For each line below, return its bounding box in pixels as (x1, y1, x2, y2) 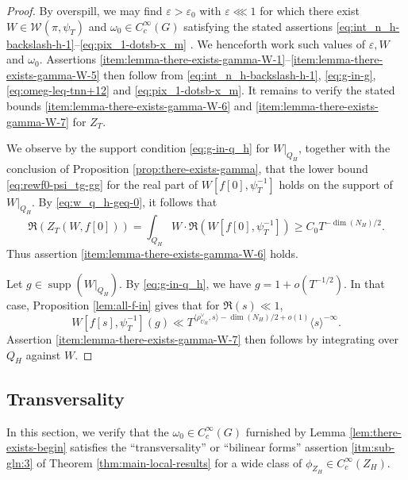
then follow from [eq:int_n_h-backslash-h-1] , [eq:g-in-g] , (103, 66, 376, 83)
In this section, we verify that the (6, 423, 169, 440)
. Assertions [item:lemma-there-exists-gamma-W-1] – (39, 51, 291, 67)
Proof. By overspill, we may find (6, 2, 163, 18)
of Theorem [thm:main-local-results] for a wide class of (37, 454, 302, 470)
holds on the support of (279, 175, 393, 192)
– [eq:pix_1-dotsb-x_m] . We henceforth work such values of (74, 35, 365, 52)
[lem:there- (349, 423, 402, 440)
